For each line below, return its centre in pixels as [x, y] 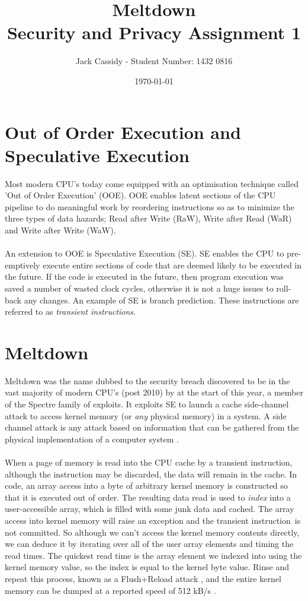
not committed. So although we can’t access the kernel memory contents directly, [152, 532]
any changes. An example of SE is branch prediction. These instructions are [161, 300]
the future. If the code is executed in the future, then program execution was [144, 276]
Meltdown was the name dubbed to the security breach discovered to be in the [147, 380]
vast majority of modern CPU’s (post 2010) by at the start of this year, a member [154, 392]
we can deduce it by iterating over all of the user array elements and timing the [149, 544]
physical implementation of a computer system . [92, 439]
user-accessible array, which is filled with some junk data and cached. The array [150, 509]
